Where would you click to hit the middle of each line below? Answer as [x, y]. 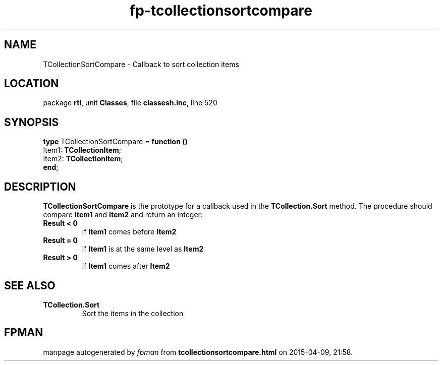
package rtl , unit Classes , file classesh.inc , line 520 [130, 103]
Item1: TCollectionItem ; [82, 150]
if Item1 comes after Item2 [126, 266]
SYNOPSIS [32, 122]
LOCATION [32, 84]
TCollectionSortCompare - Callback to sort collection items [141, 64]
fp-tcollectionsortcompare [221, 11]
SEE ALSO [30, 285]
